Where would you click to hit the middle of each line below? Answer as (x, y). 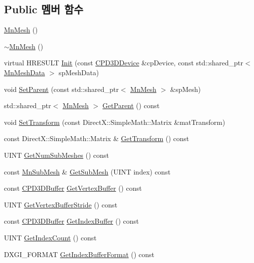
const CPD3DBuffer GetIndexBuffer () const (72, 221)
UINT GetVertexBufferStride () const (61, 204)
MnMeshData (25, 72)
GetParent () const (131, 105)
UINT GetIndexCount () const (50, 237)
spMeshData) (79, 72)
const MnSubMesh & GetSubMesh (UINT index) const (87, 171)
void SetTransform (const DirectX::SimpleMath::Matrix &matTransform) (115, 122)
